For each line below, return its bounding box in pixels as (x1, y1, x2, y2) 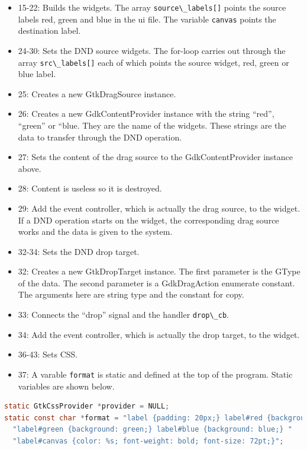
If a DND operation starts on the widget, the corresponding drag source (18, 213, 279, 226)
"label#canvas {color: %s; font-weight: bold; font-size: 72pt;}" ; (12, 436, 284, 445)
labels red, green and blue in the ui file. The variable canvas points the (18, 12, 276, 25)
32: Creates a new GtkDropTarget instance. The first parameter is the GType (18, 265, 300, 277)
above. (18, 162, 41, 174)
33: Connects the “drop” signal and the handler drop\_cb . (18, 308, 230, 321)
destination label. (18, 24, 81, 37)
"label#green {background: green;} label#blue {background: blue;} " (12, 425, 292, 434)
